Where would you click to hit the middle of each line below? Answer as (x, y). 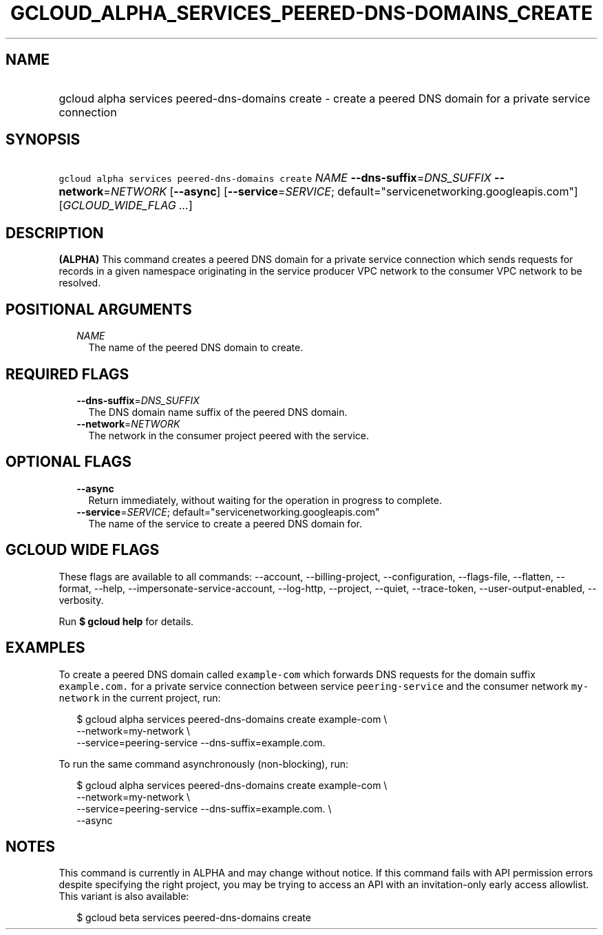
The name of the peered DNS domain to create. (196, 348)
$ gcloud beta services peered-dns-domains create (194, 918)
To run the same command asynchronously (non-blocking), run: (203, 764)
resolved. (80, 283)
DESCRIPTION (55, 233)
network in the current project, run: (140, 697)
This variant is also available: (124, 896)
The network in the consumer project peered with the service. (229, 435)
